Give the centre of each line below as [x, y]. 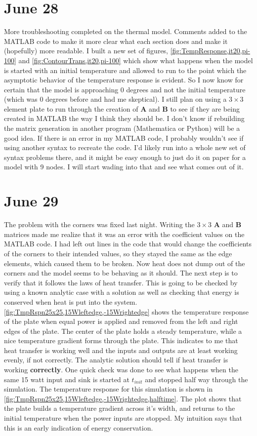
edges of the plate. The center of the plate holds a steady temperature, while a [123, 331]
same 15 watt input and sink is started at [67, 379]
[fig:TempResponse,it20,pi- [210, 51]
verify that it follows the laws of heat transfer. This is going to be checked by [121, 282]
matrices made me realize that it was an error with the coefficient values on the [124, 234]
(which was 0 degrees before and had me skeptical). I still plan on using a [115, 99]
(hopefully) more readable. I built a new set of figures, [86, 51]
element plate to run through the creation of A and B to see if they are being [122, 108]
